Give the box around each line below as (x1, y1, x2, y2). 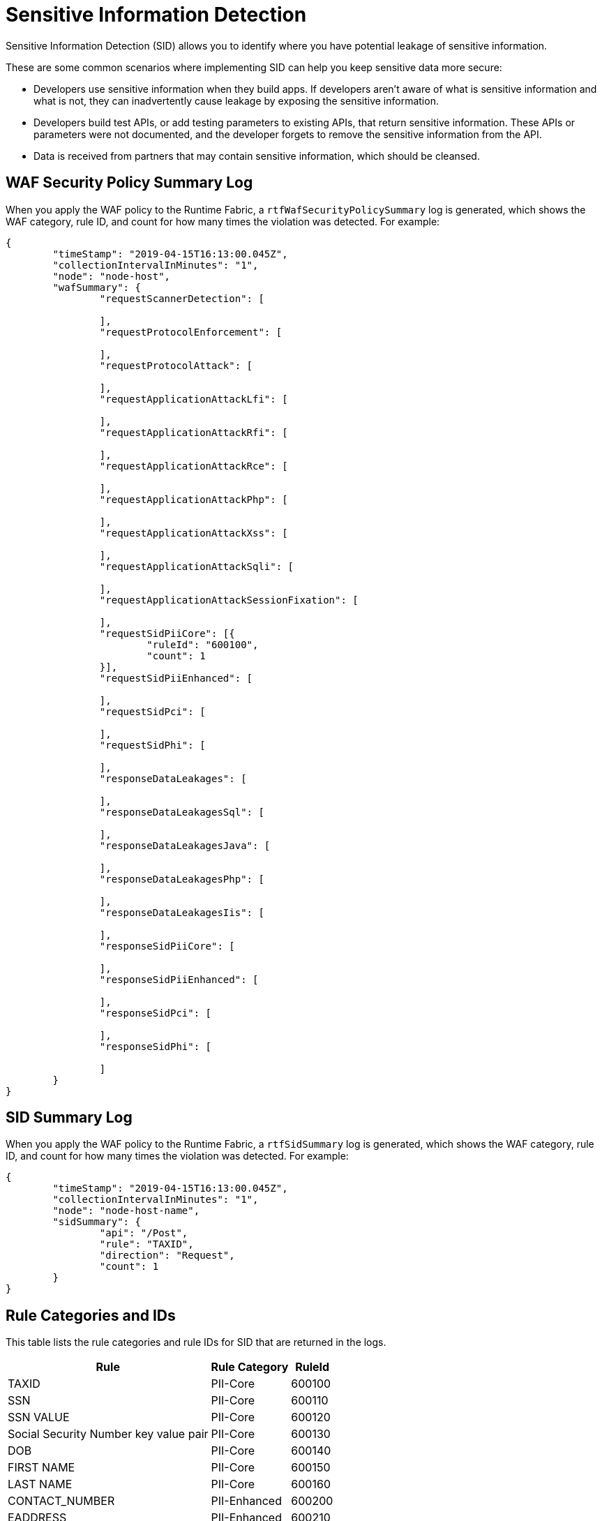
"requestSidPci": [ (99, 705, 206, 717)
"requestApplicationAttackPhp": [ (99, 493, 288, 505)
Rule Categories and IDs (6, 1306, 176, 1324)
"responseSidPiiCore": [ (99, 940, 235, 952)
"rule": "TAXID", (99, 1238, 194, 1250)
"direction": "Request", (99, 1250, 235, 1261)
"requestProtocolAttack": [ (99, 359, 253, 371)
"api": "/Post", (99, 1227, 188, 1239)
